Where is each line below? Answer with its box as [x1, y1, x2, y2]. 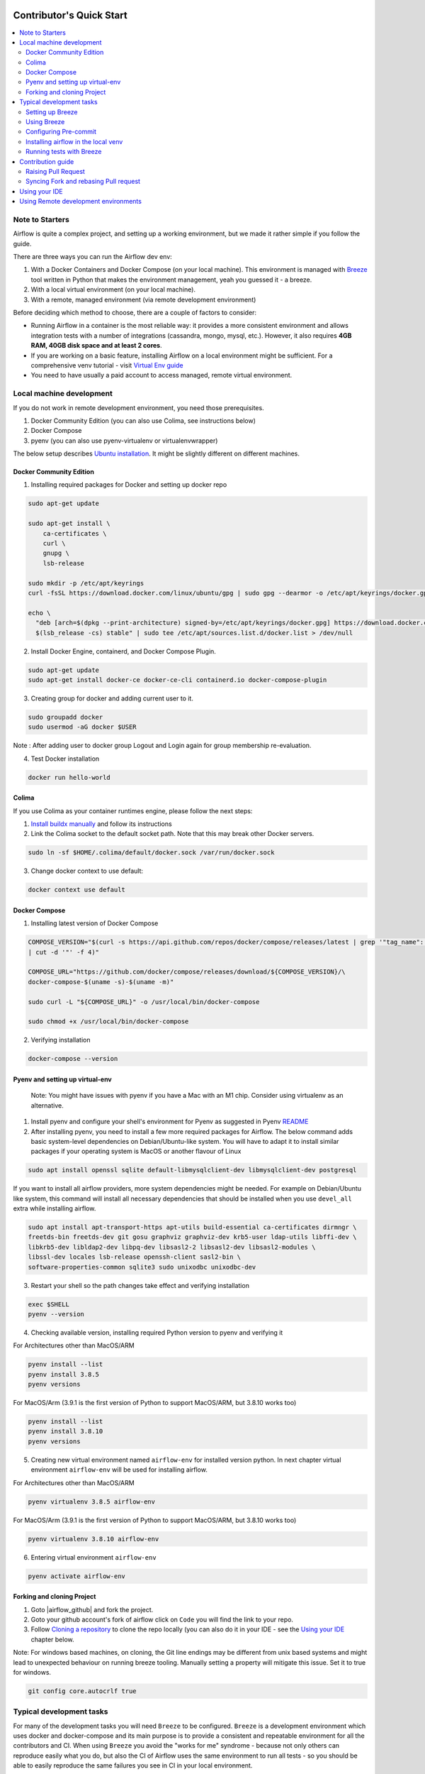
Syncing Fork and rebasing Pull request [25, 177, 141, 186]
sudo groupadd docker [28, 713, 103, 721]
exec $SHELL [28, 1300, 70, 1309]
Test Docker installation [30, 754, 100, 763]
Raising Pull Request [25, 167, 85, 175]
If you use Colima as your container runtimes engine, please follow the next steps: [13, 806, 253, 815]
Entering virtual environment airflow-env [30, 1553, 157, 1561]
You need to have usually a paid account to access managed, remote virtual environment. [30, 371, 293, 380]
